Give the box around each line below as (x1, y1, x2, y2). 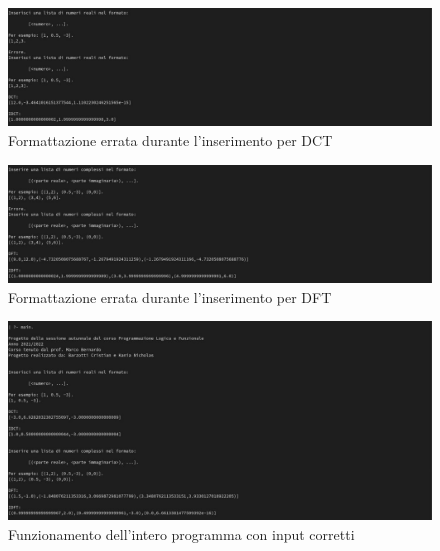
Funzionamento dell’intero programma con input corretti (8, 523, 355, 544)
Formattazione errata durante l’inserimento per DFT (8, 286, 332, 307)
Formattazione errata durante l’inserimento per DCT (8, 130, 333, 151)
